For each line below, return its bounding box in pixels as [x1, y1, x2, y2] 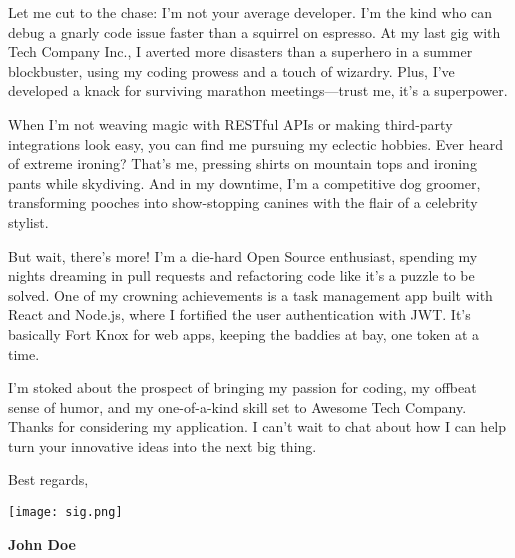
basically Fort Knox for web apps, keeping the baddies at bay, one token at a [8, 323, 480, 344]
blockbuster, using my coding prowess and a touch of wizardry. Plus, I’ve [8, 60, 455, 81]
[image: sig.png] [8, 505, 123, 520]
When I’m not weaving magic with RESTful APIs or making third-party [8, 113, 453, 134]
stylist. [8, 211, 49, 232]
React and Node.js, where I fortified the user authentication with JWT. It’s [8, 304, 471, 325]
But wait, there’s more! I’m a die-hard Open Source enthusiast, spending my [8, 245, 478, 266]
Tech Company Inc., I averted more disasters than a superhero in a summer [8, 41, 473, 62]
